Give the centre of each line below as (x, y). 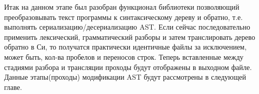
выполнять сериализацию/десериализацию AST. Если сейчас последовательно (127, 27)
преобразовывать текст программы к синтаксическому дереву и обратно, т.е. (124, 17)
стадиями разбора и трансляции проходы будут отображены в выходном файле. (128, 67)
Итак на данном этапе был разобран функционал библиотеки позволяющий (122, 7)
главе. (13, 87)
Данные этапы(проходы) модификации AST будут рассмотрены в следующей (125, 77)
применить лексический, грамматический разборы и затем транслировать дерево (130, 37)
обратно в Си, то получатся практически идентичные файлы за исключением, (125, 47)
